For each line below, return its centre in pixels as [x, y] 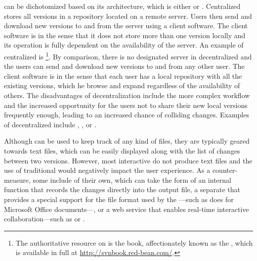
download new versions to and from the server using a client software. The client [126, 26]
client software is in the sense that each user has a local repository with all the [123, 76]
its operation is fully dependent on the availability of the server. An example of [124, 45]
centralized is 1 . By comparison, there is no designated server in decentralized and [128, 55]
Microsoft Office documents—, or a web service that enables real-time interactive [127, 209]
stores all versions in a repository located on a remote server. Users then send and [128, 16]
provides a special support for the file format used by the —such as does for [119, 199]
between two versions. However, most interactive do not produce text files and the [128, 160]
